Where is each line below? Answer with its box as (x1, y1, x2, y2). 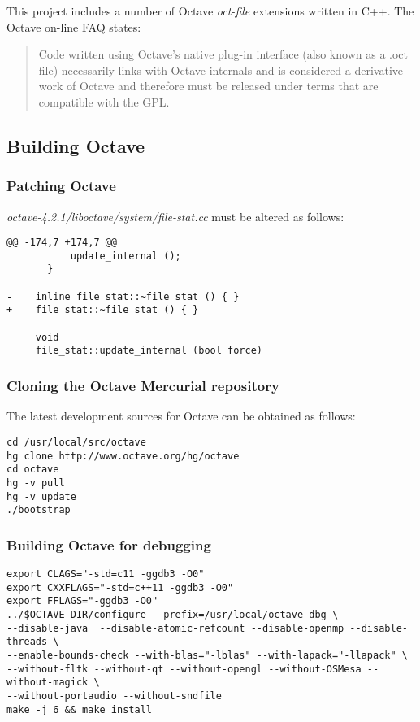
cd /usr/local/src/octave (6, 436, 146, 448)
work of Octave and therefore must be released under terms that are (38, 77, 379, 94)
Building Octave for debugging (6, 534, 211, 555)
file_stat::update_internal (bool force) (35, 345, 262, 357)
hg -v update (6, 490, 76, 502)
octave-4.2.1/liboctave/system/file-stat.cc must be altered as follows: (6, 207, 344, 224)
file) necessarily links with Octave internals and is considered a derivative (38, 61, 404, 78)
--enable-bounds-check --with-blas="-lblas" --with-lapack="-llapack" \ (6, 649, 408, 661)
